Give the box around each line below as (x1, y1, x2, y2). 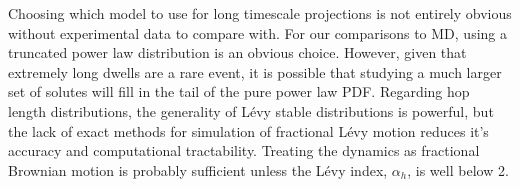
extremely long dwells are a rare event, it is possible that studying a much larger (8, 61, 502, 82)
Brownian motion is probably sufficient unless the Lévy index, (8, 159, 388, 180)
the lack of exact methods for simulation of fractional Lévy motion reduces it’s (8, 120, 489, 141)
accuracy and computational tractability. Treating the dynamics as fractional (8, 140, 480, 161)
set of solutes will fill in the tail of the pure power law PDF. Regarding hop (8, 81, 470, 102)
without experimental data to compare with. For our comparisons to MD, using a (8, 22, 507, 43)
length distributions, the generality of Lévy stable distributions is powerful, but (8, 100, 494, 121)
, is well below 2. (407, 159, 509, 180)
